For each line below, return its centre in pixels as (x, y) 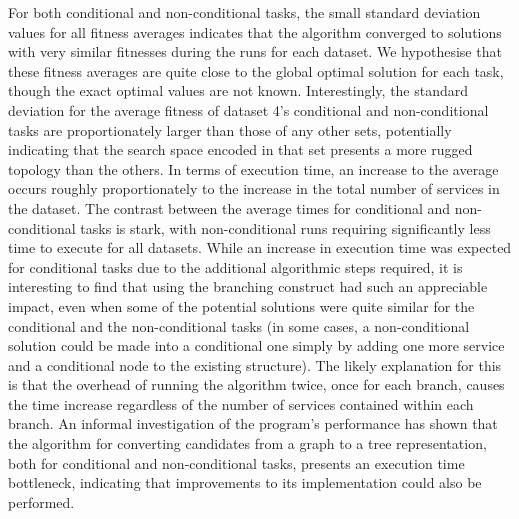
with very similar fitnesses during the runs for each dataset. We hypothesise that (255, 51)
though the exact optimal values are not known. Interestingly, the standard (238, 90)
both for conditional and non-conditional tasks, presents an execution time (236, 462)
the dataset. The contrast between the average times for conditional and (229, 207)
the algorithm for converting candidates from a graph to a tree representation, (247, 443)
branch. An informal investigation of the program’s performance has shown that (253, 423)
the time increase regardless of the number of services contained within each (241, 403)
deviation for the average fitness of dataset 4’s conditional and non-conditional (248, 109)
